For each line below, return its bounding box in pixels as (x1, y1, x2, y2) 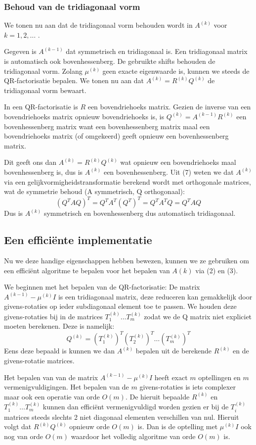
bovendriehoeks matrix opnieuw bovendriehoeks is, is (4, 111, 165, 121)
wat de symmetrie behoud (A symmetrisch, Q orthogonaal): (4, 186, 185, 197)
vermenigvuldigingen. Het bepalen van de (4, 382, 129, 392)
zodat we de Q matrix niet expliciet (144, 311, 252, 321)
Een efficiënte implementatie (4, 232, 152, 247)
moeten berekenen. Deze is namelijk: (4, 321, 115, 331)
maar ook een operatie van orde (4, 391, 100, 401)
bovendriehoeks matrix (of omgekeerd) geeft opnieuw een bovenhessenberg (4, 131, 229, 141)
